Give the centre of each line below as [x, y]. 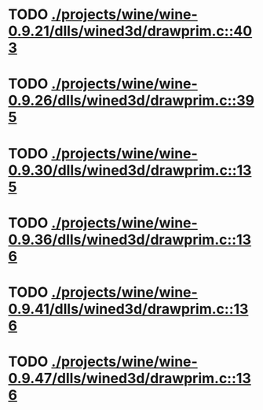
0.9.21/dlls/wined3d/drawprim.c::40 [130, 31]
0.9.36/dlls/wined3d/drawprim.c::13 [130, 240]
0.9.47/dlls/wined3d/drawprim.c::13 [130, 379]
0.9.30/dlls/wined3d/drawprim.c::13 [130, 170]
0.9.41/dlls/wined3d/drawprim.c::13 [128, 309]
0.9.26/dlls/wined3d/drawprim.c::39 [131, 101]
